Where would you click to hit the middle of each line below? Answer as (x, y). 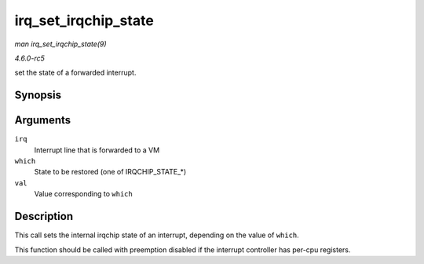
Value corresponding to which (83, 194)
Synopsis (38, 95)
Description (44, 216)
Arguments (43, 121)
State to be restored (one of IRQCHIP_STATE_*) (110, 172)
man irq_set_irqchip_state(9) (60, 44)
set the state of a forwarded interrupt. (75, 73)
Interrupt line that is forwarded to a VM (97, 150)
